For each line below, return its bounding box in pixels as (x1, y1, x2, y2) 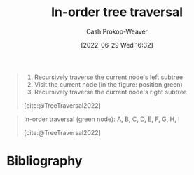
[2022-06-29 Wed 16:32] (81, 41, 153, 49)
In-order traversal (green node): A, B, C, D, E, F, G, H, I (23, 115, 180, 123)
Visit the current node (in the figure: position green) (34, 80, 183, 88)
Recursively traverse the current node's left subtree (34, 73, 183, 81)
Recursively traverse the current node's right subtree (34, 87, 187, 96)
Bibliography (6, 153, 83, 169)
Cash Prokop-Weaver (85, 27, 148, 36)
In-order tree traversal (50, 4, 183, 20)
